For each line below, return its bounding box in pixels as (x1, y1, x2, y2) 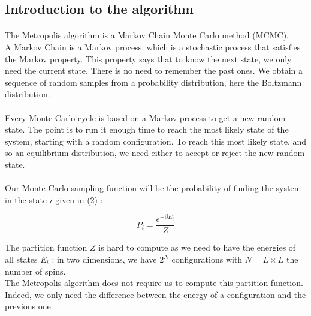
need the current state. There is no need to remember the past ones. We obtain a (5, 64, 303, 77)
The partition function (5, 241, 87, 254)
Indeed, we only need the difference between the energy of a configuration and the (5, 288, 306, 300)
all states (5, 253, 38, 266)
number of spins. (5, 264, 66, 277)
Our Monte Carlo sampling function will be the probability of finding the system (5, 182, 301, 194)
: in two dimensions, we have (52, 253, 157, 266)
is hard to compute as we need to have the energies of (98, 241, 296, 254)
